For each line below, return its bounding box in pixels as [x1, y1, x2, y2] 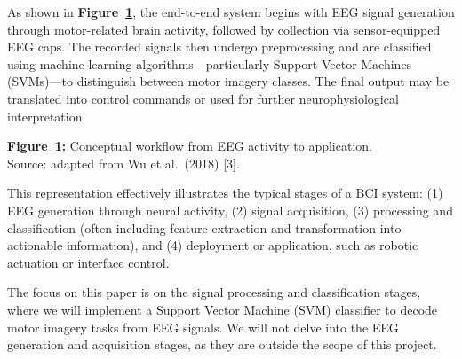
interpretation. [7, 106, 86, 125]
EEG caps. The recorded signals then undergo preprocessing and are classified [7, 37, 432, 56]
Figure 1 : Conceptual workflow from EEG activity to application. [7, 137, 372, 155]
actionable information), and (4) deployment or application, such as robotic [7, 236, 418, 254]
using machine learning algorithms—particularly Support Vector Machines [7, 54, 412, 73]
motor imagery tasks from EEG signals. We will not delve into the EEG [7, 317, 399, 336]
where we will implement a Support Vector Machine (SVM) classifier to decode [7, 300, 438, 318]
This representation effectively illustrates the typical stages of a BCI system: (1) [7, 183, 443, 202]
